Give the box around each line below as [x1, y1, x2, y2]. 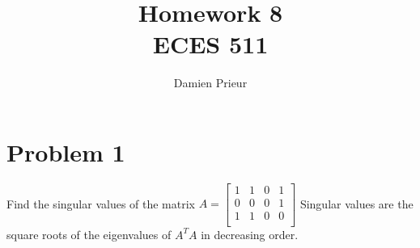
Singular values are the [299, 195, 414, 212]
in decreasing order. [201, 225, 299, 242]
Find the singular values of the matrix [6, 195, 196, 212]
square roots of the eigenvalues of [6, 225, 172, 242]
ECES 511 [152, 27, 269, 61]
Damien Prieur [173, 74, 248, 91]
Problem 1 [6, 135, 125, 168]
